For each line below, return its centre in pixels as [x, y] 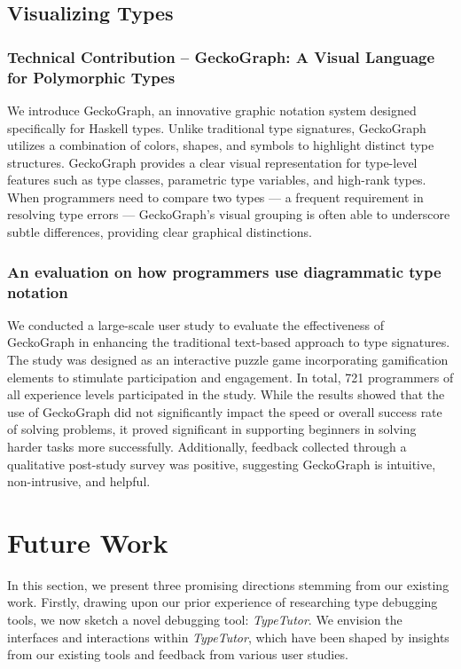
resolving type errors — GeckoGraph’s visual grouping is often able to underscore [229, 214]
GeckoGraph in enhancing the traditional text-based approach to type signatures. [229, 342]
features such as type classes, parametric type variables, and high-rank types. [217, 180]
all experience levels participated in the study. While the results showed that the [226, 394]
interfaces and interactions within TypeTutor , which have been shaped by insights [228, 637]
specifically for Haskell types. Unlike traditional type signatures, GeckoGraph [217, 127]
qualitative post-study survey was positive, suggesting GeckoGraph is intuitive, [222, 464]
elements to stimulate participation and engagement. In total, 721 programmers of [230, 377]
